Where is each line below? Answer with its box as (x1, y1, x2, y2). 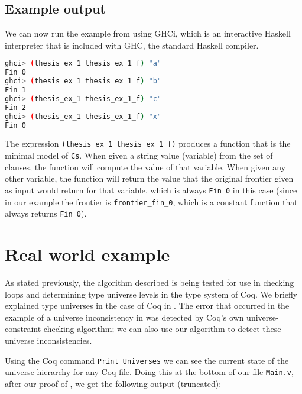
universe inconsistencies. (5, 334, 92, 346)
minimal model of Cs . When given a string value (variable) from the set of (5, 149, 273, 162)
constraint (5, 322, 41, 335)
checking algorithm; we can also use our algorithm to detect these (43, 322, 281, 335)
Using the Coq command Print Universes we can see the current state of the (5, 354, 289, 366)
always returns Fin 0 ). (5, 207, 87, 219)
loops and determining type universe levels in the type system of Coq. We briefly (5, 288, 298, 300)
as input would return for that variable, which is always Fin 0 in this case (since (5, 183, 297, 196)
